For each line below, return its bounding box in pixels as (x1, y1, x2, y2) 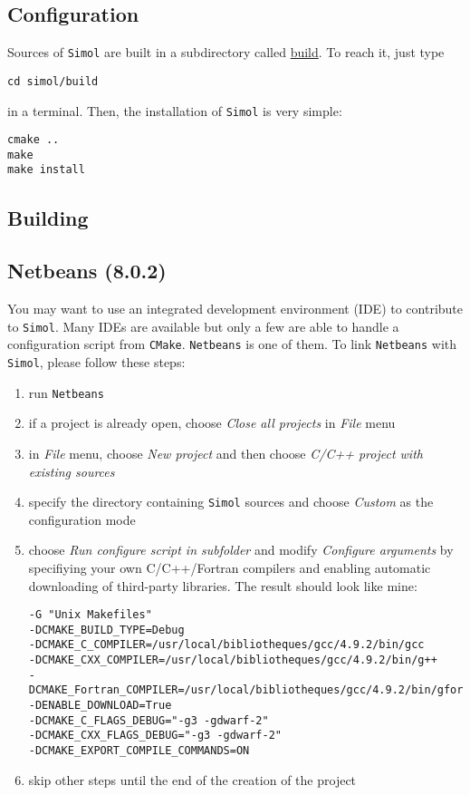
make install (7, 163, 85, 177)
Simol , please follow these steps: (7, 353, 186, 372)
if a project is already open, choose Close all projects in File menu (28, 413, 396, 432)
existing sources (28, 461, 115, 480)
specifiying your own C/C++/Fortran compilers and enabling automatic (28, 557, 431, 577)
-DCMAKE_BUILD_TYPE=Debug (28, 623, 185, 636)
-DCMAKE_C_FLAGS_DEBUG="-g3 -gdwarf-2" (28, 713, 269, 727)
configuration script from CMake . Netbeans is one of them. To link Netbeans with (7, 334, 457, 354)
